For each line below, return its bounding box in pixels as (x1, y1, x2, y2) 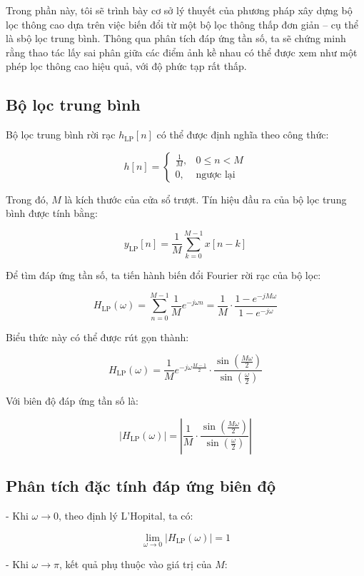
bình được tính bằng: (6, 206, 98, 221)
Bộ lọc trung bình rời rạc (6, 127, 116, 142)
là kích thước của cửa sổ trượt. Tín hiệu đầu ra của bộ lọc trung (64, 191, 347, 206)
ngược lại (196, 170, 236, 181)
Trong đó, (6, 191, 49, 206)
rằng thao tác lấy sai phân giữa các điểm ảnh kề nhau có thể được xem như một (6, 44, 358, 59)
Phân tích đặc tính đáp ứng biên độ (6, 475, 276, 497)
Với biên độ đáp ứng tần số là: (6, 393, 138, 408)
